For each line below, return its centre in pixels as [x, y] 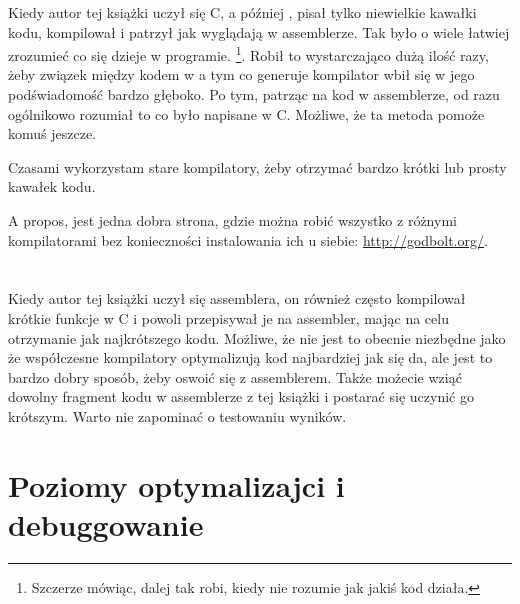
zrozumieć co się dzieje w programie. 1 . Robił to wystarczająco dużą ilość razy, [248, 53]
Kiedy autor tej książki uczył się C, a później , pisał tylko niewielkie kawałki [242, 12]
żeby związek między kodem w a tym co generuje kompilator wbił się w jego [241, 74]
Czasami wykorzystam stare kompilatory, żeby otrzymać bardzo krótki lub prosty [257, 166]
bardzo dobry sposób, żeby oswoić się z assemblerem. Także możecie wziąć [235, 376]
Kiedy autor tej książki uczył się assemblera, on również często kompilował [237, 298]
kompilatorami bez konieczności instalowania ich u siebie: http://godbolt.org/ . [248, 239]
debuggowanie [106, 523]
